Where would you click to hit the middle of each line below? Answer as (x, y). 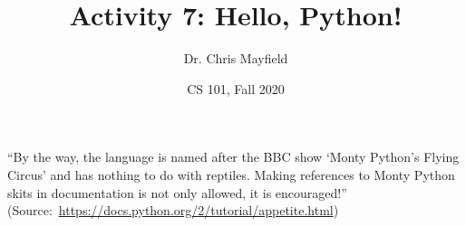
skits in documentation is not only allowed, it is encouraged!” (177, 192)
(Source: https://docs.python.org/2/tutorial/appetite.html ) (173, 210)
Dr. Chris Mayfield (236, 58)
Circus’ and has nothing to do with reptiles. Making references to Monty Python (231, 174)
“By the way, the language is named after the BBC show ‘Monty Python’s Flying (233, 157)
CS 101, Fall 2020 (236, 88)
